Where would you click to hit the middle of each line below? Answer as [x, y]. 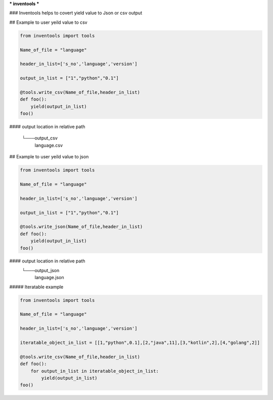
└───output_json [41, 270]
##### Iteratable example [36, 287]
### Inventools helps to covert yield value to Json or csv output [76, 13]
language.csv [49, 145]
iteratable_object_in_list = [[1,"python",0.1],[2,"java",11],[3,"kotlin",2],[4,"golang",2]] [140, 342]
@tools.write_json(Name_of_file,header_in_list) [81, 227]
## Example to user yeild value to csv [49, 22]
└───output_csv [40, 138]
